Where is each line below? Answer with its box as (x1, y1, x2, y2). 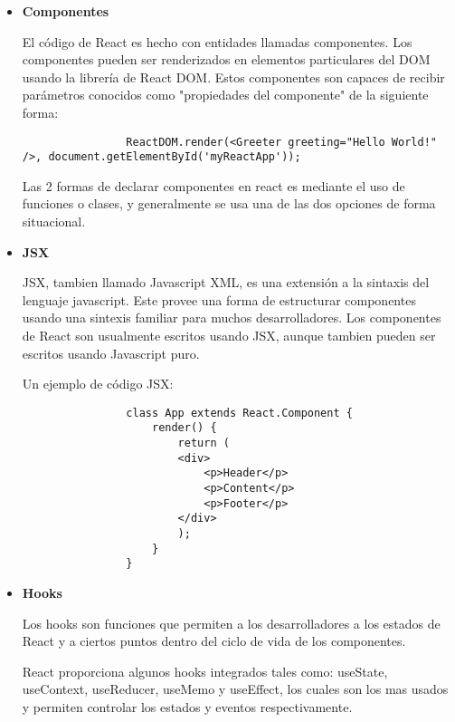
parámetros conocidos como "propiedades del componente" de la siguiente (22, 85, 429, 104)
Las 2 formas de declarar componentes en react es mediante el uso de (22, 176, 405, 195)
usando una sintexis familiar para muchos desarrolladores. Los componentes (22, 308, 441, 327)
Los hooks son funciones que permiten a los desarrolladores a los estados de (22, 613, 441, 632)
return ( (177, 437, 230, 450)
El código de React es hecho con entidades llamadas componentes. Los (22, 32, 412, 51)
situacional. (22, 212, 86, 231)
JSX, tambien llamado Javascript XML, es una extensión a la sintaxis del (22, 273, 430, 292)
